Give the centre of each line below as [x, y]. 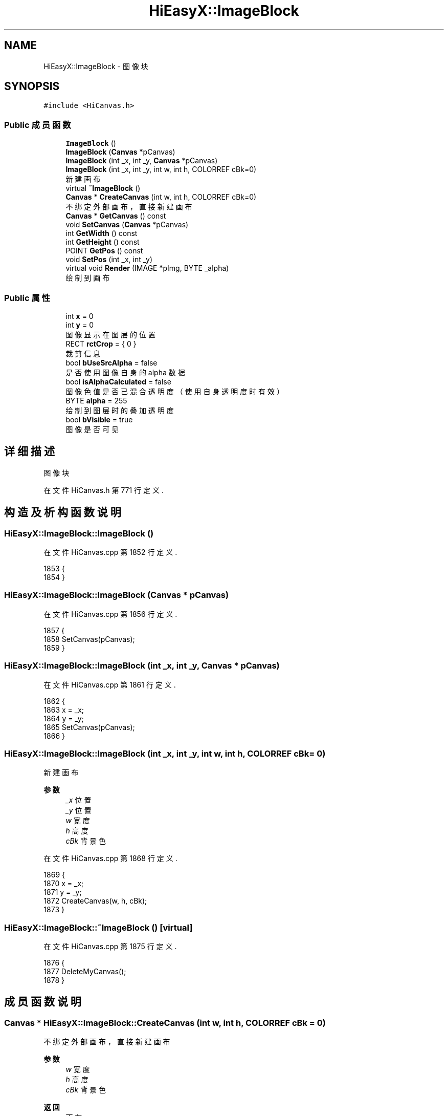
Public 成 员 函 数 [38, 125]
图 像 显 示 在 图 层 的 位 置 [110, 334]
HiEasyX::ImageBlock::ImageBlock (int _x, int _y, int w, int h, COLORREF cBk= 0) [165, 753]
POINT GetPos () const [104, 251]
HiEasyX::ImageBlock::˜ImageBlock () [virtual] [98, 927]
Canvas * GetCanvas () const [116, 216]
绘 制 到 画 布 [88, 278]
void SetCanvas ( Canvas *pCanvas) [127, 225]
